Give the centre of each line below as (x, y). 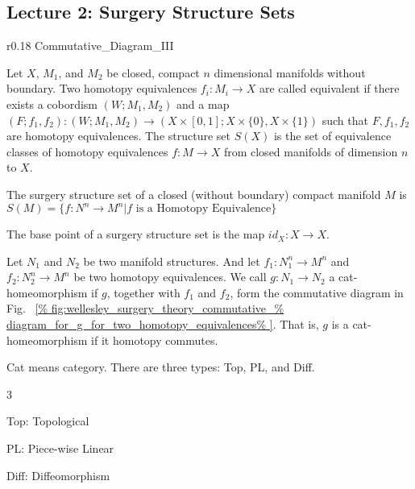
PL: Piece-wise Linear (60, 448)
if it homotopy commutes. (155, 340)
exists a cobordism (52, 104)
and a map (203, 104)
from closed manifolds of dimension (311, 151)
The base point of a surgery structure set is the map (136, 234)
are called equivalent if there (329, 88)
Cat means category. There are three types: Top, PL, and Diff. (161, 367)
